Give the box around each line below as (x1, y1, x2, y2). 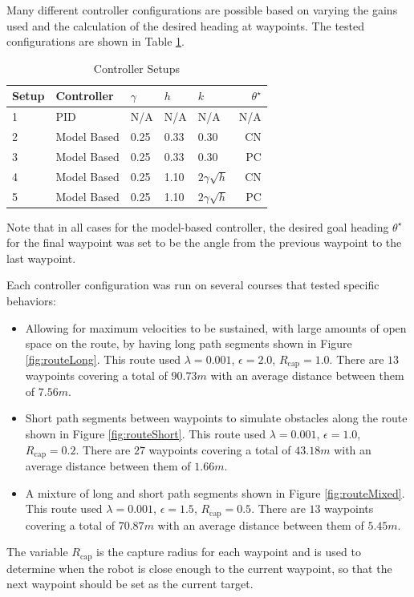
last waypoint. (6, 249, 76, 266)
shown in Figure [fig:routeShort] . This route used (25, 426, 266, 442)
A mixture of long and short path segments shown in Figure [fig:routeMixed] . (25, 484, 405, 501)
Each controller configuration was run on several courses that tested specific (6, 276, 379, 293)
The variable (6, 543, 68, 560)
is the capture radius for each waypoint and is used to (96, 543, 361, 560)
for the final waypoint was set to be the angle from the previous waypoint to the (6, 234, 402, 251)
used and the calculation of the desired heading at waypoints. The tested (6, 17, 365, 34)
